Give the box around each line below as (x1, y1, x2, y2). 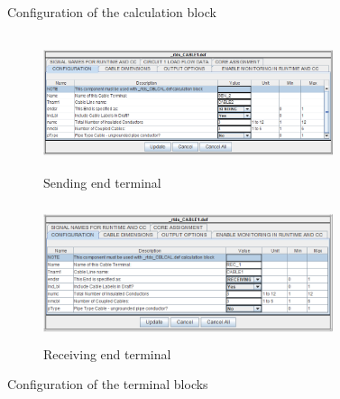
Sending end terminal (43, 173, 161, 192)
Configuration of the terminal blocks (7, 375, 208, 394)
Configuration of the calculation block (7, 3, 216, 21)
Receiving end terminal (43, 344, 171, 363)
